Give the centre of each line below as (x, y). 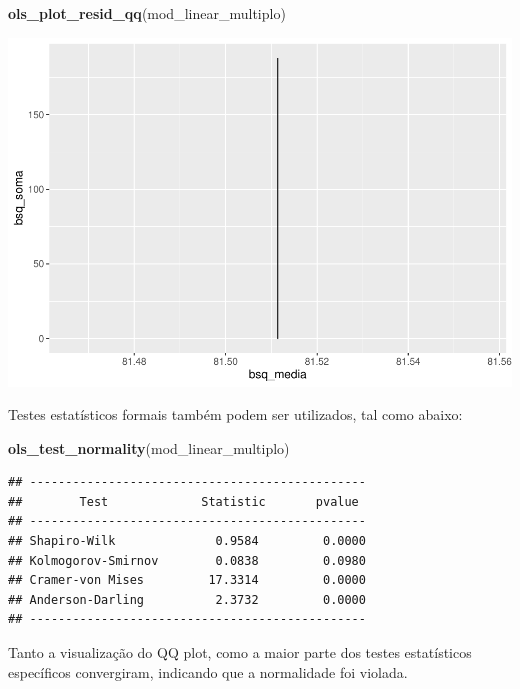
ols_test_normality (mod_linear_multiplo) (149, 447)
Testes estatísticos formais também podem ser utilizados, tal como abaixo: (235, 414)
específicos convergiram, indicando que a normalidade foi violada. (208, 671)
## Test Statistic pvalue (183, 501)
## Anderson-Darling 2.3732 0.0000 (187, 599)
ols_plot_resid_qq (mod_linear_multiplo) (147, 13)
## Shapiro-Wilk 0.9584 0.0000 (187, 541)
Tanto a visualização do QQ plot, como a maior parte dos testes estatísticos (240, 652)
